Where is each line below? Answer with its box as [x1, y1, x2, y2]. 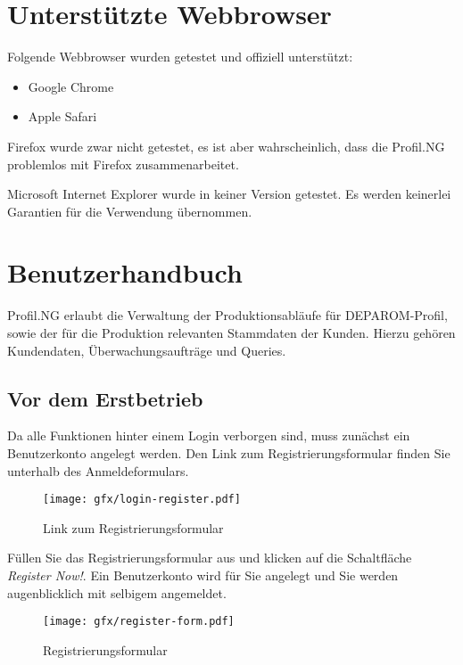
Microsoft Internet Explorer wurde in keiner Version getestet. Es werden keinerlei [7, 185, 451, 203]
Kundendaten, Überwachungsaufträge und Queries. [7, 341, 286, 359]
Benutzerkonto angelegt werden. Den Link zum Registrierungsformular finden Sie [7, 443, 451, 462]
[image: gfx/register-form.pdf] [43, 615, 235, 628]
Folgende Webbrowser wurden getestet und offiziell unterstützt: [7, 47, 353, 66]
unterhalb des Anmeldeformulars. [7, 461, 189, 480]
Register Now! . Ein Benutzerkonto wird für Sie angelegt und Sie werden [7, 566, 399, 585]
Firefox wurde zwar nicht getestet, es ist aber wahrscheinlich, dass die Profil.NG [7, 136, 445, 155]
